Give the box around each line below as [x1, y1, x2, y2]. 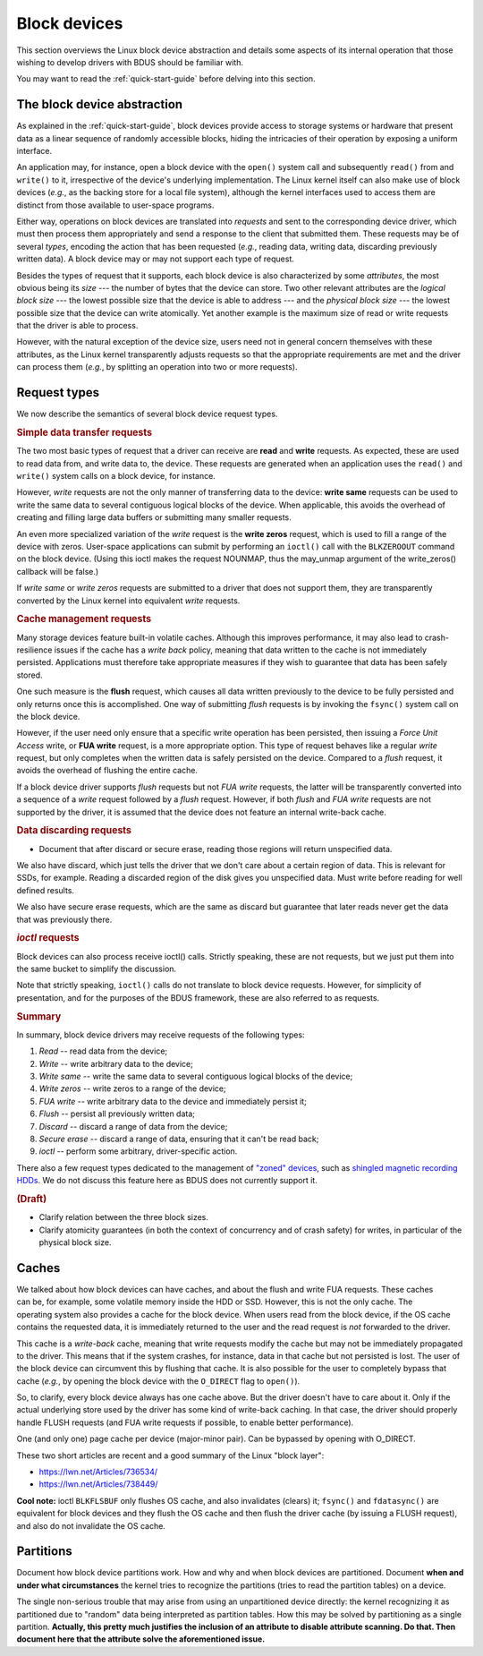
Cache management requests [16, 613, 152, 626]
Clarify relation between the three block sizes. [38, 1212, 209, 1223]
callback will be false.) [16, 566, 99, 576]
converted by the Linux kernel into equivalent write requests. [16, 595, 241, 606]
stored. [16, 670, 44, 680]
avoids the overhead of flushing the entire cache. [16, 765, 199, 776]
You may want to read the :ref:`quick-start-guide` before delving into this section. [16, 73, 317, 84]
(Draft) [16, 1192, 47, 1205]
